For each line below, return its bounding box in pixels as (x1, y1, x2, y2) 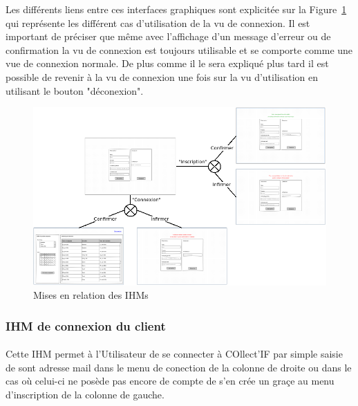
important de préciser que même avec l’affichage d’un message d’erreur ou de (6, 29, 331, 44)
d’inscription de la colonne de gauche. (6, 387, 164, 401)
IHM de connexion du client (6, 317, 166, 334)
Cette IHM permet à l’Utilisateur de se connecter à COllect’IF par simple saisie (6, 347, 343, 361)
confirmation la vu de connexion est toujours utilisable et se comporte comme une (6, 42, 353, 57)
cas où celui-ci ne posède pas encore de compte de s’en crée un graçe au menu (6, 373, 335, 388)
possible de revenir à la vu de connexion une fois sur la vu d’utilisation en (6, 69, 319, 84)
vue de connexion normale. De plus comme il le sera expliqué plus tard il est (6, 56, 329, 71)
